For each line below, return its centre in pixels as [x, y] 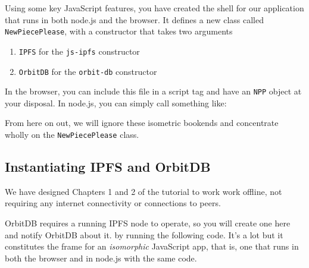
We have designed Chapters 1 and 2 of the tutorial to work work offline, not [143, 191]
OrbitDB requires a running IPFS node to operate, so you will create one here [148, 223]
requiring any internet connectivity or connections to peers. [113, 203]
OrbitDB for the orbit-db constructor [88, 71]
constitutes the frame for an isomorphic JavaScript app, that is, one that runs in [152, 246]
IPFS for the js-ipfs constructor [79, 51]
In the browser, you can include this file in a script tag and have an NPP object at [153, 91]
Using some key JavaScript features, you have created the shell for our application [154, 8]
